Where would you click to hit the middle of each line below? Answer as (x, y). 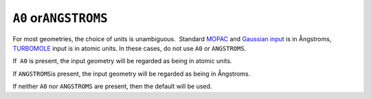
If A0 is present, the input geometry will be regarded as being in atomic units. (122, 61)
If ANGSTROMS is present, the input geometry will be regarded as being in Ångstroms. (132, 74)
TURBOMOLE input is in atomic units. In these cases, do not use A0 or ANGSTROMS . (130, 48)
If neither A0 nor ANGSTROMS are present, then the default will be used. (112, 87)
